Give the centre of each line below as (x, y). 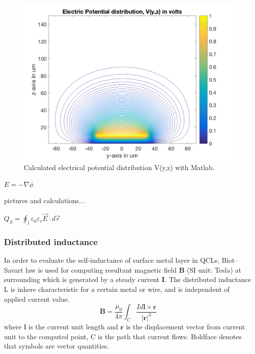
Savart (14, 269)
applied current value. (37, 299)
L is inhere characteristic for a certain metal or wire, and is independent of (117, 289)
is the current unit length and (73, 327)
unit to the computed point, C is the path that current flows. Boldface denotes (123, 336)
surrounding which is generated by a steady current (82, 279)
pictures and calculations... (44, 200)
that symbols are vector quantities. (57, 346)
